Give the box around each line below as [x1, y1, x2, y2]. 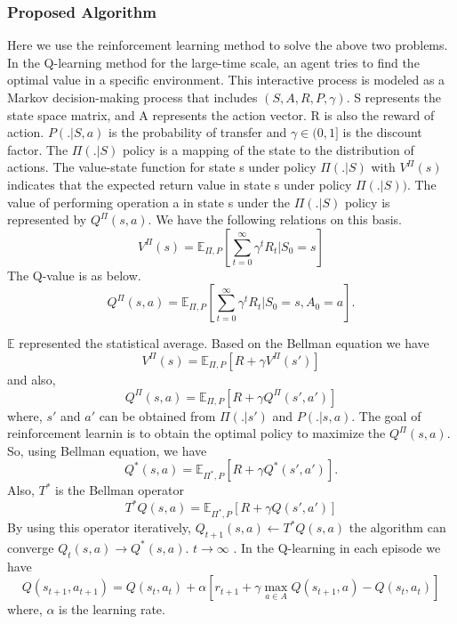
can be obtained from [99, 406, 216, 425]
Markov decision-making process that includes [7, 88, 258, 106]
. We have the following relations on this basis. [148, 210, 402, 229]
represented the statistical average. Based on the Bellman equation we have [19, 334, 429, 353]
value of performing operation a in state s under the [7, 192, 291, 211]
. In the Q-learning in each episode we [233, 538, 441, 556]
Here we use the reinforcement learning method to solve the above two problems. [7, 36, 448, 54]
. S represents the [346, 88, 442, 106]
